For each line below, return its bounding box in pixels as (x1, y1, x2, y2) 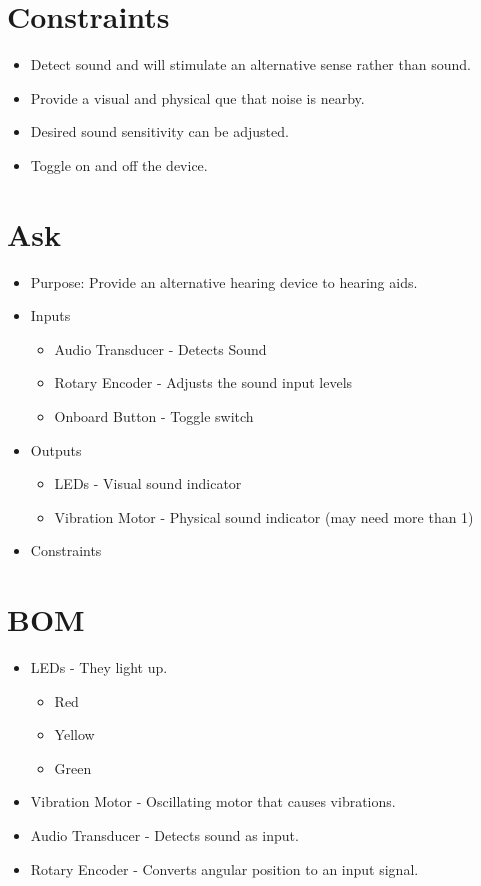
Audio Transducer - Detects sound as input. (30, 825, 299, 846)
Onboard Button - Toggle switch (54, 406, 254, 426)
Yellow (54, 724, 95, 745)
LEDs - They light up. (30, 657, 168, 678)
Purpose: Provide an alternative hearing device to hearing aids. (30, 271, 418, 292)
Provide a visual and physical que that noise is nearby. (30, 87, 365, 108)
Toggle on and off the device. (30, 154, 208, 175)
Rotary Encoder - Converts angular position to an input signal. (30, 858, 419, 879)
